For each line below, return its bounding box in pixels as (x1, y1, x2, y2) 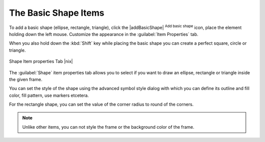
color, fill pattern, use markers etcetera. (9, 92, 89, 98)
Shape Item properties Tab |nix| (9, 58, 73, 64)
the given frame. (9, 76, 43, 82)
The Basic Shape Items (9, 7, 105, 18)
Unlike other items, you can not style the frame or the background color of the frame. (22, 124, 195, 130)
